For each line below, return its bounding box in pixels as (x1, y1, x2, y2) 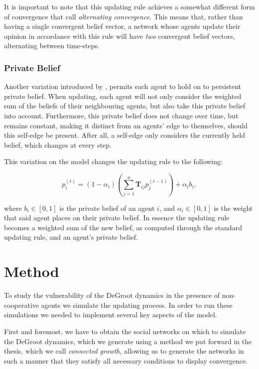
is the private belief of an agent (59, 202, 155, 213)
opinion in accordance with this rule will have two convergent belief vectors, (4, 30, 235, 41)
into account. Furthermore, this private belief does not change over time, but (4, 110, 239, 120)
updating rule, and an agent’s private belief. (4, 232, 138, 242)
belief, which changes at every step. (4, 139, 112, 150)
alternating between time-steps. (4, 40, 100, 51)
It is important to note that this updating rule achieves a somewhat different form (4, 1, 255, 11)
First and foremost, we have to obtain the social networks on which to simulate (4, 326, 246, 336)
